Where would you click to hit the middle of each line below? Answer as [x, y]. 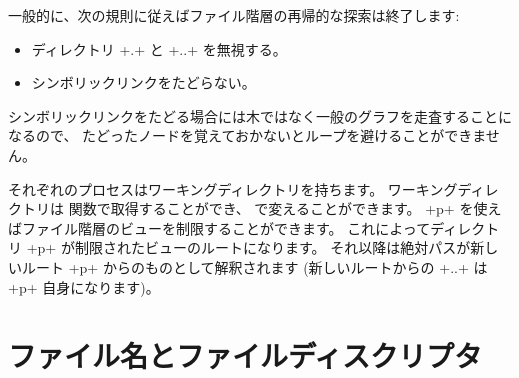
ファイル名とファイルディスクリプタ [245, 355]
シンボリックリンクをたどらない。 [143, 82]
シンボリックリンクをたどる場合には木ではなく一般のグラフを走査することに [260, 115]
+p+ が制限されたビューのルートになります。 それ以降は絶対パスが [248, 247]
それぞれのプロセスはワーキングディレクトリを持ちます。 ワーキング [233, 188]
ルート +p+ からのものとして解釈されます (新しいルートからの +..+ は [254, 266]
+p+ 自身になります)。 [84, 286]
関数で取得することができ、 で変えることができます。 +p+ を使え [285, 208]
